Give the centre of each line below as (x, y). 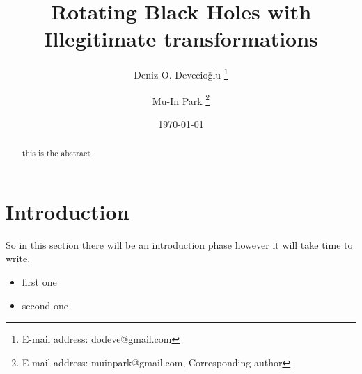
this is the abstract (56, 153)
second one (45, 305)
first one (39, 281)
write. (18, 258)
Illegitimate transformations (181, 39)
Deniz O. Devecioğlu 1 (181, 73)
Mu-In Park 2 (181, 99)
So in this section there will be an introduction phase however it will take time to (179, 244)
